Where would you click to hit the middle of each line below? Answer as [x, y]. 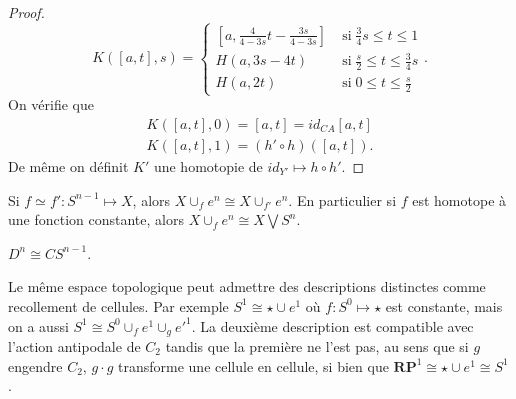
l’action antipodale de [74, 346]
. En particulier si [342, 199]
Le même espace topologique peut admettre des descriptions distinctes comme [247, 286]
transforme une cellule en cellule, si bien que [253, 365]
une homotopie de [208, 166]
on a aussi [38, 325]
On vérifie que [51, 104]
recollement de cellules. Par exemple [118, 305]
